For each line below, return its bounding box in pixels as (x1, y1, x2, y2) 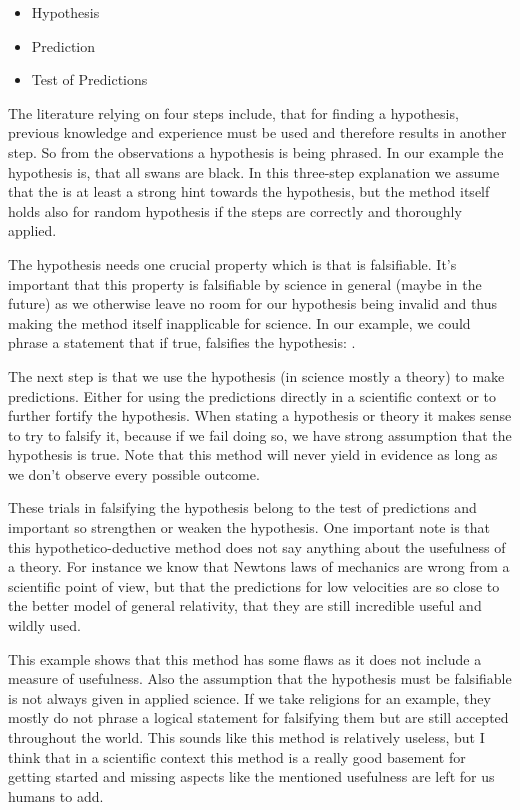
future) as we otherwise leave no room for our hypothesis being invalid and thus (8, 293, 498, 314)
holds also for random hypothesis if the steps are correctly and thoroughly (8, 200, 462, 221)
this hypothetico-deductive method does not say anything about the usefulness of (8, 536, 506, 557)
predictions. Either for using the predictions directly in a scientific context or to (8, 385, 497, 406)
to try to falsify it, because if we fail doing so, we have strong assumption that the (8, 424, 512, 445)
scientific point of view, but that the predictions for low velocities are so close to (8, 575, 500, 596)
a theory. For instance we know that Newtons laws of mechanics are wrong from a (8, 556, 510, 577)
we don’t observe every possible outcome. (8, 463, 260, 484)
